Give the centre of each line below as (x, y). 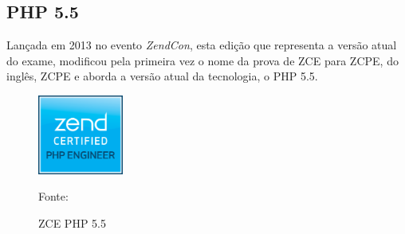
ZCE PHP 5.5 (72, 222)
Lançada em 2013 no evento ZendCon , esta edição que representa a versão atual (202, 45)
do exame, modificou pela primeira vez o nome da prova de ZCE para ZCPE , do (202, 60)
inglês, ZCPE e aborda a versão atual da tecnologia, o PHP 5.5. (162, 76)
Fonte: (53, 196)
